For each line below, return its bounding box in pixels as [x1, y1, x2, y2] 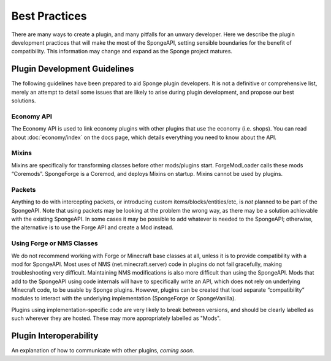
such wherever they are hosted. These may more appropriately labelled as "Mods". [11, 314, 221, 322]
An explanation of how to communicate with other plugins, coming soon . [11, 347, 194, 354]
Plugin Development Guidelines [11, 64, 134, 74]
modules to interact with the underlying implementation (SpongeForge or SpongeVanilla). [11, 295, 236, 302]
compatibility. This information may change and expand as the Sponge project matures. [11, 48, 233, 55]
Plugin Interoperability [11, 331, 99, 341]
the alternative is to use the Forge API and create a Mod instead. [11, 224, 174, 231]
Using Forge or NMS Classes [11, 239, 98, 248]
